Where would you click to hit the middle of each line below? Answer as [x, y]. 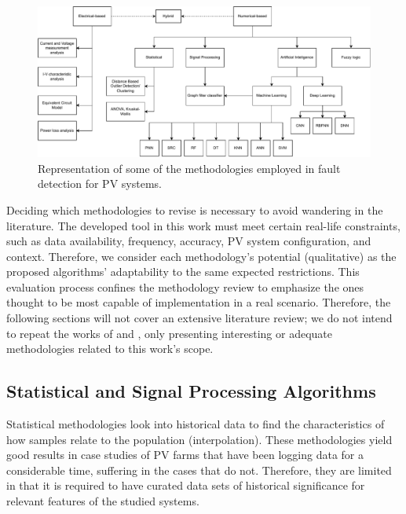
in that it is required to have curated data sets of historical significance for [186, 485]
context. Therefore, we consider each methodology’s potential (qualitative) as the [201, 256]
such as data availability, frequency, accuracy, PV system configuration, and [189, 241]
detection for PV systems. [100, 184]
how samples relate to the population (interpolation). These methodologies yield [199, 439]
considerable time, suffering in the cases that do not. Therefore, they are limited [199, 470]
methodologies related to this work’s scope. [110, 349]
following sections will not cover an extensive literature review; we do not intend [199, 318]
